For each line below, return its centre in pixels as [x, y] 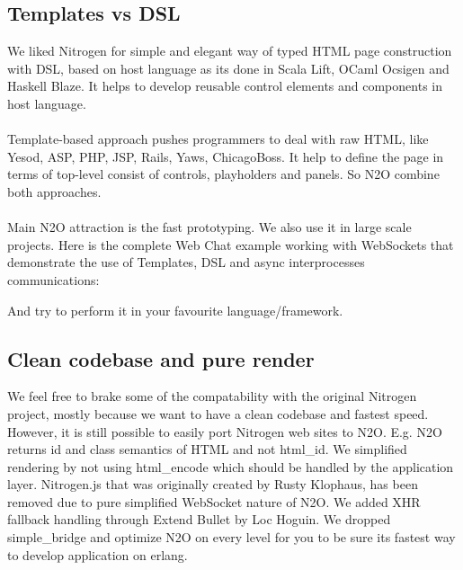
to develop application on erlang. [98, 554]
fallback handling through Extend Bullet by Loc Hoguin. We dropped [199, 519]
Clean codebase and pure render [161, 358]
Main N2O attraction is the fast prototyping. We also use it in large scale [209, 227]
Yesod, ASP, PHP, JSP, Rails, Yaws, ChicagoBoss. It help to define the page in [226, 156]
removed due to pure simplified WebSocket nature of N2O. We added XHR [214, 501]
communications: [53, 279]
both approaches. [54, 191]
